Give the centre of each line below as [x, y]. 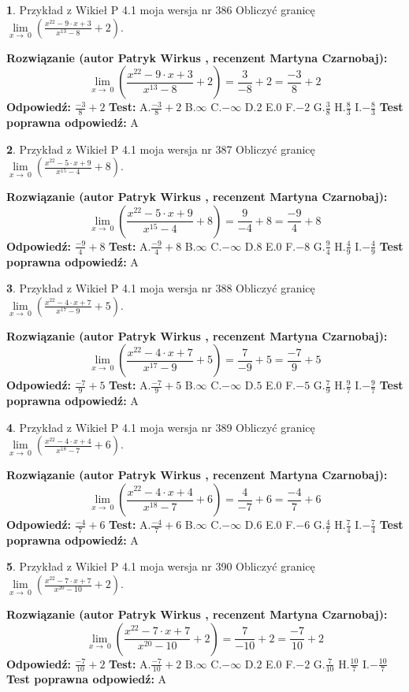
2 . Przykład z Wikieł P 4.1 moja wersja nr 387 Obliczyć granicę [161, 149]
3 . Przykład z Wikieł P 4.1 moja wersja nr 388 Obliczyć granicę [161, 288]
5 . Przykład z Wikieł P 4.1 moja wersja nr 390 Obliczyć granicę [161, 566]
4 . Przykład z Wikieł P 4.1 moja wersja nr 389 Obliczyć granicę [161, 427]
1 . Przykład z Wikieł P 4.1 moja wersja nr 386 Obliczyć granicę [161, 9]
